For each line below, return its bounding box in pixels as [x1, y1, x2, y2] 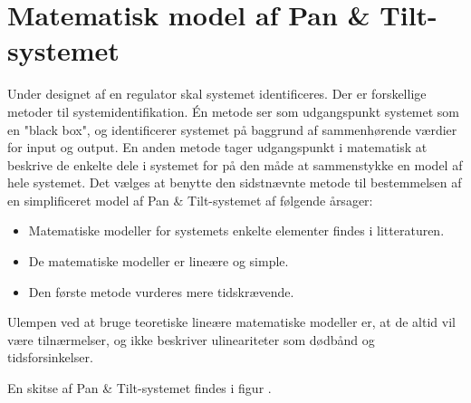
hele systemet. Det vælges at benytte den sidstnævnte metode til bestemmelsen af [7, 173, 462, 192]
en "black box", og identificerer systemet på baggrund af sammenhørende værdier [7, 120, 457, 139]
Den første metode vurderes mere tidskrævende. [28, 282, 294, 301]
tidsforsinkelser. [7, 348, 93, 367]
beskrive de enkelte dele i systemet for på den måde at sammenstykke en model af [7, 155, 463, 174]
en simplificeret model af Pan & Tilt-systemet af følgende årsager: [7, 190, 373, 209]
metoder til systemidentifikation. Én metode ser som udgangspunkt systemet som [7, 101, 460, 120]
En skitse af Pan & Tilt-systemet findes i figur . [7, 379, 272, 398]
